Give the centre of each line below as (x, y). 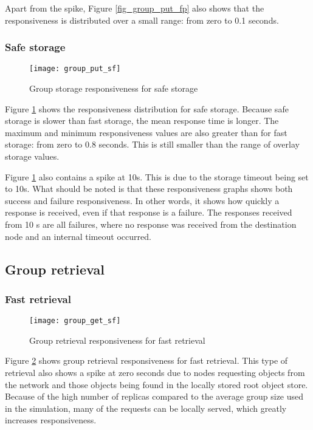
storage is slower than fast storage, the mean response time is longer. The (142, 121)
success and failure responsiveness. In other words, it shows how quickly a (142, 200)
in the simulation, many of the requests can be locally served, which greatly (146, 408)
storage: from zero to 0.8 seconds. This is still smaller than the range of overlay (152, 144)
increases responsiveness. (51, 420)
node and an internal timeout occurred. (78, 236)
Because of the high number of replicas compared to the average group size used (154, 396)
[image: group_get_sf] (75, 321)
